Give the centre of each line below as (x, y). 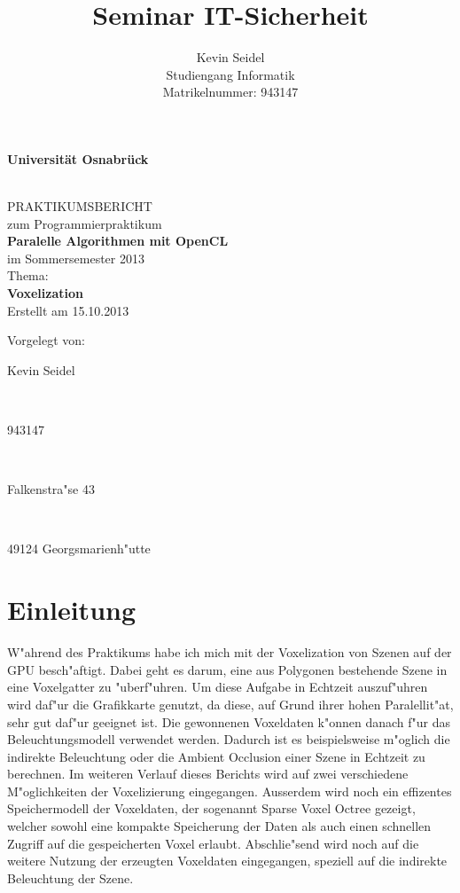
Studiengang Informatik (230, 74)
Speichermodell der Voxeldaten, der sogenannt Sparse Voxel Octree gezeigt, (211, 808)
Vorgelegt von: (46, 340)
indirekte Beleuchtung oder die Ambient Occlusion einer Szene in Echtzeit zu (216, 756)
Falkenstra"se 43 (51, 489)
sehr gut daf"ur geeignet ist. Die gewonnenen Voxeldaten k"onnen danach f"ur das (229, 721)
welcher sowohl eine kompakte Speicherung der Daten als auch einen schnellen (219, 826)
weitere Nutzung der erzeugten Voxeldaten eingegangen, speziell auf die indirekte (227, 861)
